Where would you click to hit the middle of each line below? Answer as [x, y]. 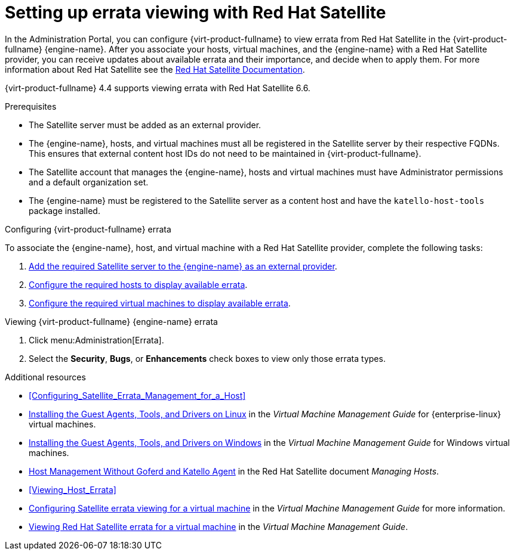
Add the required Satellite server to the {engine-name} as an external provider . [183, 266]
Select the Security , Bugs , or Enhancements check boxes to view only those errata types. [207, 358]
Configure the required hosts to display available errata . [138, 284]
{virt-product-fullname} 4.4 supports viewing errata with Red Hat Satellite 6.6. [158, 88]
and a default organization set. [89, 182]
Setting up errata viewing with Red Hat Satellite [196, 13]
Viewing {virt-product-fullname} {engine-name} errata [111, 321]
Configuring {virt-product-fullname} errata [88, 229]
